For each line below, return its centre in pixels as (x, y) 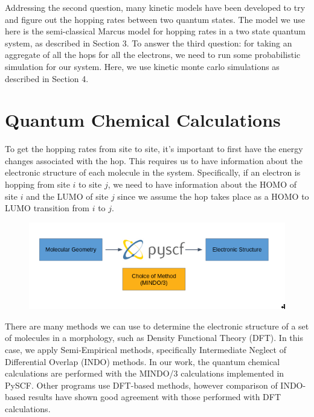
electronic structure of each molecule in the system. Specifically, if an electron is (153, 172)
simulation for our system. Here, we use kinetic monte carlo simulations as (142, 66)
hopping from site (37, 184)
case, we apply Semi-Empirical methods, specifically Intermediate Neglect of (146, 349)
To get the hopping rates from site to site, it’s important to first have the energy (154, 149)
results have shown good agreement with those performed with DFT (155, 397)
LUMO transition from (47, 208)
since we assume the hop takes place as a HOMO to (213, 196)
